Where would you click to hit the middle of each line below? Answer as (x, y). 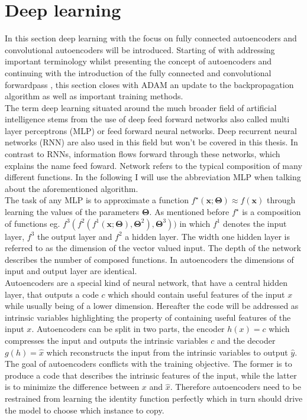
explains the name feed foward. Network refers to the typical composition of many (153, 165)
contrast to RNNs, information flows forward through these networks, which (143, 154)
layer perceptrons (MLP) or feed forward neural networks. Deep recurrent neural (151, 130)
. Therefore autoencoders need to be (235, 387)
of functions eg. (33, 223)
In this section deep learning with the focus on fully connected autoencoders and (151, 38)
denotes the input (255, 223)
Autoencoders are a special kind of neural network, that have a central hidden (146, 282)
